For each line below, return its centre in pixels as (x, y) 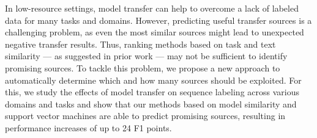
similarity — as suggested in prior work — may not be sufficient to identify (146, 56)
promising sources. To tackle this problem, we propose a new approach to (143, 67)
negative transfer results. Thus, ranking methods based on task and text (140, 44)
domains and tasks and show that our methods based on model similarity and (151, 103)
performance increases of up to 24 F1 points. (88, 127)
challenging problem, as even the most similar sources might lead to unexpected (155, 32)
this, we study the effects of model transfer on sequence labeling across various (152, 92)
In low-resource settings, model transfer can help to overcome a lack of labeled (152, 8)
